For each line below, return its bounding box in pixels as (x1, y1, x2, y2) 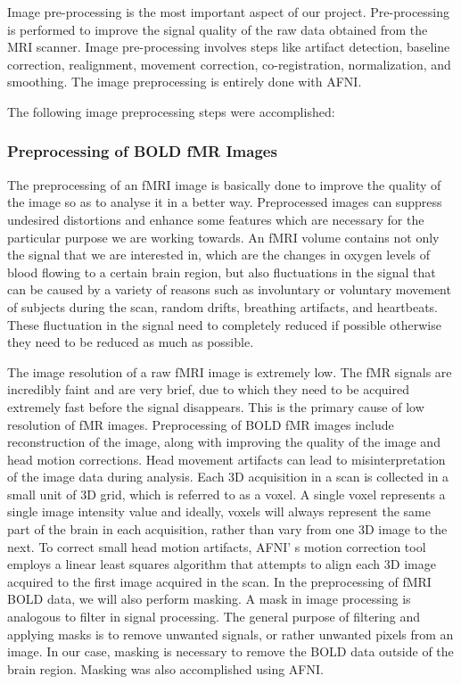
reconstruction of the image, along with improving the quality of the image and (7, 433, 440, 451)
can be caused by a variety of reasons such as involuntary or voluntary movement (7, 280, 451, 299)
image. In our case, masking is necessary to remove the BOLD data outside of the (7, 642, 454, 661)
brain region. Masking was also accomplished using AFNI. (7, 659, 324, 678)
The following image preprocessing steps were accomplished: (7, 102, 335, 120)
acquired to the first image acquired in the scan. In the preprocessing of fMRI (7, 572, 432, 590)
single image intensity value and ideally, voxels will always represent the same (7, 502, 431, 521)
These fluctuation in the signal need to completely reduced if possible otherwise (7, 315, 441, 334)
